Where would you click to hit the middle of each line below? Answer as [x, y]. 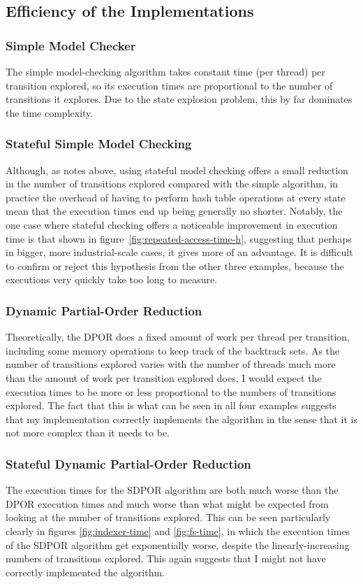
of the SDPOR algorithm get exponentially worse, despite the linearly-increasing [178, 544]
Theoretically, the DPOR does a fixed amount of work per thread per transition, [178, 337]
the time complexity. [50, 112]
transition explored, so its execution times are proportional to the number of [169, 85]
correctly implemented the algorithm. [86, 572]
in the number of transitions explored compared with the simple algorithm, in [172, 184]
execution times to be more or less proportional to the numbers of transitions [171, 391]
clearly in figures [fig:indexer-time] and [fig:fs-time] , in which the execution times [178, 530]
